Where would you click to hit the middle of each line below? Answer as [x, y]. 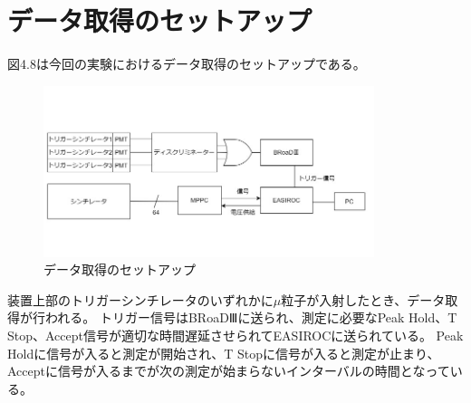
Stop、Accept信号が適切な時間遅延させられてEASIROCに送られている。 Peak [235, 336]
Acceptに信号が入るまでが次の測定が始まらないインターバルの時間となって [229, 371]
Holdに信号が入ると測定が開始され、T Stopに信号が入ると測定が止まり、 [224, 353]
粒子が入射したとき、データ [363, 299]
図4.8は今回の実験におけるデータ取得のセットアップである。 [187, 64]
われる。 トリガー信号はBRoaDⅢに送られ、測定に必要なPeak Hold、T [251, 317]
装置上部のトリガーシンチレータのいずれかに [140, 299]
